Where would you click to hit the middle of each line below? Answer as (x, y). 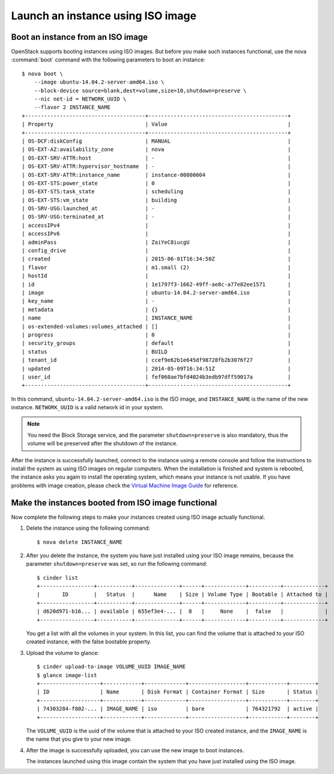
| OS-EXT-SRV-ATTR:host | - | (156, 158)
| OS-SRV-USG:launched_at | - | (156, 209)
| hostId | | (156, 276)
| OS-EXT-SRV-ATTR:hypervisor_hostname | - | (156, 166)
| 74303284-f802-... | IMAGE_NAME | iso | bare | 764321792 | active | (178, 709)
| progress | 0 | (156, 335)
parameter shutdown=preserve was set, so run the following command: (117, 564)
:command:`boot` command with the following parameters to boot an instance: (108, 60)
